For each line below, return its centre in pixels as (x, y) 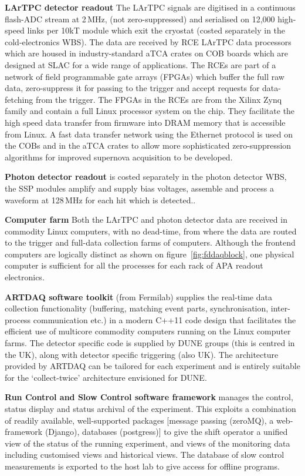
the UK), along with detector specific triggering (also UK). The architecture (142, 354)
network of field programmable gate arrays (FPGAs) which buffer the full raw (145, 76)
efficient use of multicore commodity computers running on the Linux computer (148, 331)
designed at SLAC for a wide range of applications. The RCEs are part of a (140, 64)
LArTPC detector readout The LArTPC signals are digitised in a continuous (150, 7)
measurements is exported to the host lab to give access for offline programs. (142, 466)
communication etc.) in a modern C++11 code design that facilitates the (165, 319)
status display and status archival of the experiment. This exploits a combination (150, 408)
